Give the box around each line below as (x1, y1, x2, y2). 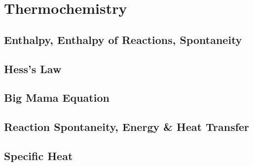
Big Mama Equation (4, 90, 109, 105)
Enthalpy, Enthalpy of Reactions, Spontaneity (4, 32, 242, 47)
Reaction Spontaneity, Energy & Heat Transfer (4, 119, 250, 134)
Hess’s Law (4, 61, 62, 76)
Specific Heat (4, 148, 73, 163)
